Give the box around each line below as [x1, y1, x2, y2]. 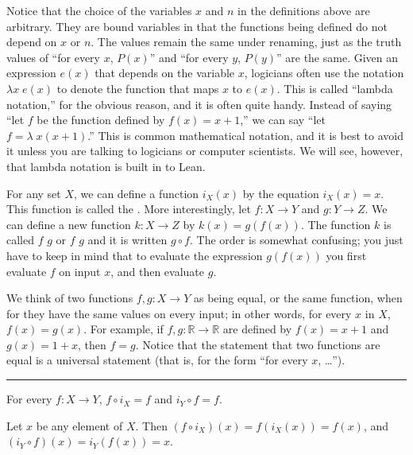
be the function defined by [37, 111, 165, 128]
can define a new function [6, 216, 131, 232]
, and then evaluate [110, 262, 205, 279]
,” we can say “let [240, 111, 326, 128]
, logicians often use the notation [244, 64, 404, 81]
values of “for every [6, 49, 100, 65]
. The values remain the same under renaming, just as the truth [91, 33, 402, 50]
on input [59, 262, 101, 279]
